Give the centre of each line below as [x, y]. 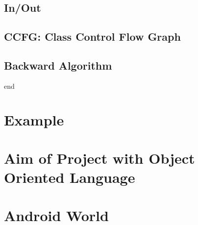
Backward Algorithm [58, 65]
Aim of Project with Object [99, 158]
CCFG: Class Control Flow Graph [92, 37]
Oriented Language [70, 177]
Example [34, 119]
